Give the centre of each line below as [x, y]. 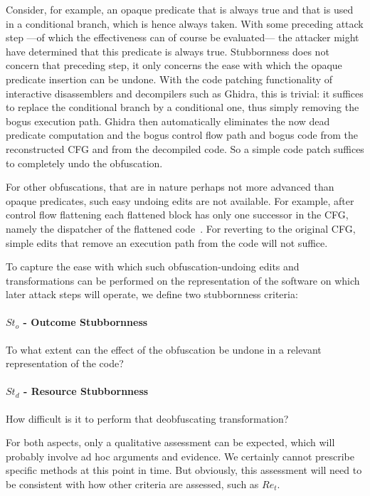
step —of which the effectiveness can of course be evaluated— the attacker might [183, 37]
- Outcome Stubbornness [85, 322]
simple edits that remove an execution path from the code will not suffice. [167, 242]
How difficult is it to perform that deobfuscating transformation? [147, 418]
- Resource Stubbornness [86, 391]
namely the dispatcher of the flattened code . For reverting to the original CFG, [181, 228]
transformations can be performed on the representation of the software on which [183, 280]
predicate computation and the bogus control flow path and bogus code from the [182, 135]
